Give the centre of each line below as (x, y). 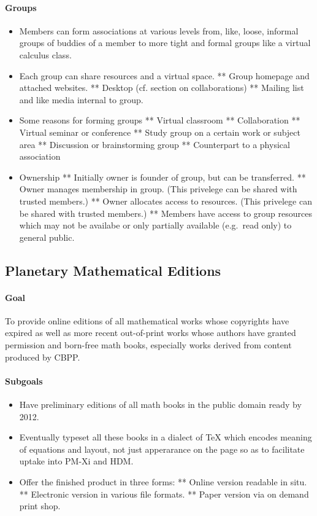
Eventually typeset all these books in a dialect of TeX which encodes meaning (166, 437)
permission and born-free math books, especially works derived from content (148, 345)
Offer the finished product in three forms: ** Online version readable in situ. (163, 482)
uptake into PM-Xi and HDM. (76, 461)
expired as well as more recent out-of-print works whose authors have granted (151, 333)
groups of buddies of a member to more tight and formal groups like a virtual (165, 43)
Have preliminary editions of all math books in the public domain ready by (160, 405)
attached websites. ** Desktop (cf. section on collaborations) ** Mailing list (162, 88)
